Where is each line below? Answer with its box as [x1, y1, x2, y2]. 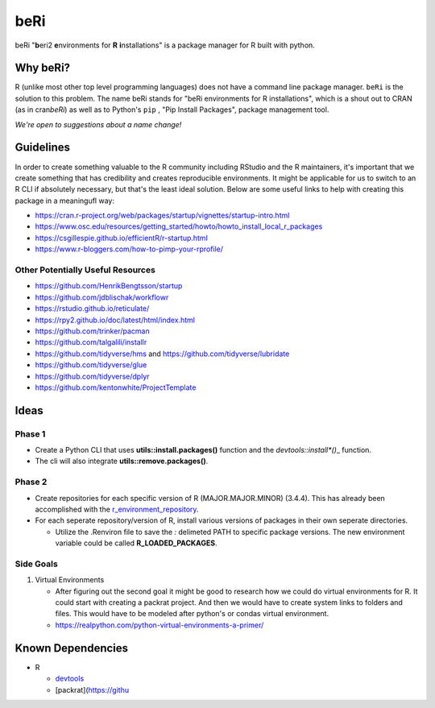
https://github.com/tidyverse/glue [35, 360, 147, 370]
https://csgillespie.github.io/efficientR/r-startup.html [35, 233, 209, 242]
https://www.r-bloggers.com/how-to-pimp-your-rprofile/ [35, 244, 224, 254]
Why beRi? [14, 61, 71, 75]
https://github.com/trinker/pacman [35, 326, 150, 336]
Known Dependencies [14, 641, 129, 655]
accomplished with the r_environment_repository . [35, 504, 199, 514]
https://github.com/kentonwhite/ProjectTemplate [35, 383, 197, 392]
